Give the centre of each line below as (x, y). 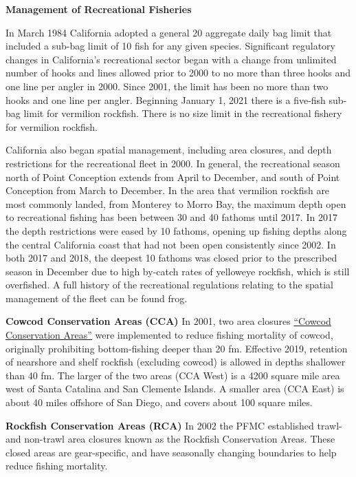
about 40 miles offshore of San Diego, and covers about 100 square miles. (159, 402)
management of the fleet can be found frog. (97, 298)
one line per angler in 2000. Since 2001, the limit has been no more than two (167, 86)
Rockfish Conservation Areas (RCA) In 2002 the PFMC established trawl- (174, 425)
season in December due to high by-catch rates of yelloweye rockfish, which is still (178, 271)
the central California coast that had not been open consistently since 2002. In (171, 244)
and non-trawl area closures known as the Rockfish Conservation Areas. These (170, 439)
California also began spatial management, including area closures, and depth (169, 150)
